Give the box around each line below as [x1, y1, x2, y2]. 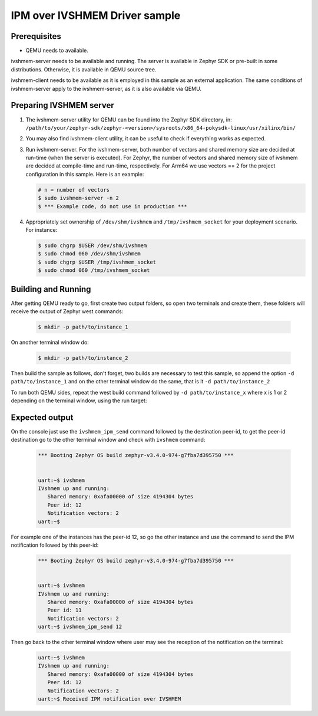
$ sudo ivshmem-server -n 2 [38, 195, 119, 202]
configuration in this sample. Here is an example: [25, 170, 144, 178]
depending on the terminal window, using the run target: [11, 397, 147, 404]
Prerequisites [11, 31, 61, 41]
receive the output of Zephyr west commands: [11, 308, 124, 315]
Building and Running [11, 284, 91, 294]
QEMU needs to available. [25, 47, 88, 54]
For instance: [25, 226, 58, 234]
